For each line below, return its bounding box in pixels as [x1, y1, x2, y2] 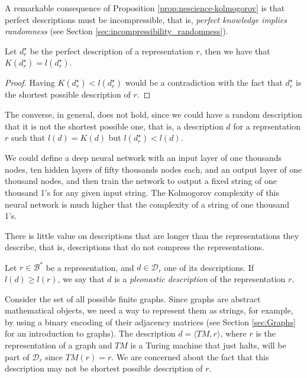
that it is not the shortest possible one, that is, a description [5, 119, 224, 132]
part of [5, 350, 30, 363]
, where [220, 327, 247, 340]
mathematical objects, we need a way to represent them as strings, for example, [5, 304, 293, 316]
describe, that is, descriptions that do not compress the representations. [5, 241, 264, 253]
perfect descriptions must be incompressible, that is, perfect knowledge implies [5, 13, 287, 25]
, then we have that [199, 44, 270, 57]
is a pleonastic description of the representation [114, 273, 286, 285]
